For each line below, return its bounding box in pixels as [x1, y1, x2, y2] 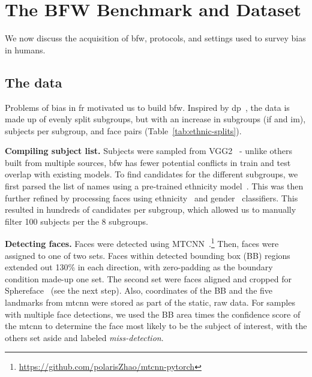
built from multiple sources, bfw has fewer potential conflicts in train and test [5, 156, 291, 168]
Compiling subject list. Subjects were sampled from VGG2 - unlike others [5, 144, 292, 157]
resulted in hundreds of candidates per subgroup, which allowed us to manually [5, 203, 296, 216]
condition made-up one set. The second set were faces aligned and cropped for [5, 272, 292, 285]
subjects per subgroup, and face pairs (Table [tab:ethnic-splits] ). [5, 124, 242, 137]
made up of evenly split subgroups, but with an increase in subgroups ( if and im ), [5, 113, 306, 125]
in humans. [5, 43, 46, 56]
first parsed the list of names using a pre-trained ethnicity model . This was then [5, 180, 304, 192]
